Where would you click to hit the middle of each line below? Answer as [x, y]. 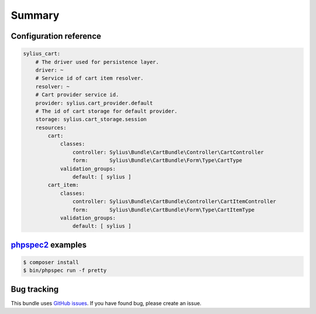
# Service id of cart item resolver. [90, 78]
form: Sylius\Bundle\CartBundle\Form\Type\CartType [157, 161]
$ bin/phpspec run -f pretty [65, 271]
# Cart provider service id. [77, 95]
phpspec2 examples [49, 244]
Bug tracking [35, 289]
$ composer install [51, 262]
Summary [35, 15]
